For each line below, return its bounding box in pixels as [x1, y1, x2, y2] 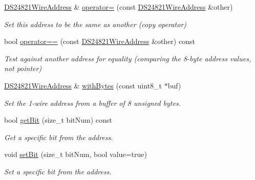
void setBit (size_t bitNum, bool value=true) [4, 149, 147, 160]
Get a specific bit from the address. [4, 131, 113, 142]
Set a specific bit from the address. [4, 166, 112, 176]
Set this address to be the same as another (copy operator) [4, 18, 187, 29]
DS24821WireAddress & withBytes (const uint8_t [4, 80, 162, 91]
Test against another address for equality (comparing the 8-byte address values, [4, 53, 251, 63]
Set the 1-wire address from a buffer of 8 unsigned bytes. [4, 97, 181, 108]
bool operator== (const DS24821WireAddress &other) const [4, 36, 195, 47]
